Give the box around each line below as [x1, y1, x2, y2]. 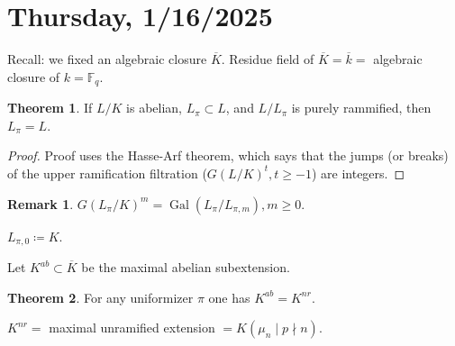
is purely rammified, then [291, 98, 432, 117]
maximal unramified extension [49, 318, 215, 337]
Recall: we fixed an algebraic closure [7, 50, 207, 68]
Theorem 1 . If [7, 98, 93, 117]
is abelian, [126, 98, 183, 117]
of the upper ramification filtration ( [7, 163, 207, 182]
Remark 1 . [7, 194, 74, 213]
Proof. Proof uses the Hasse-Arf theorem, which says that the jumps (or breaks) [7, 146, 449, 165]
